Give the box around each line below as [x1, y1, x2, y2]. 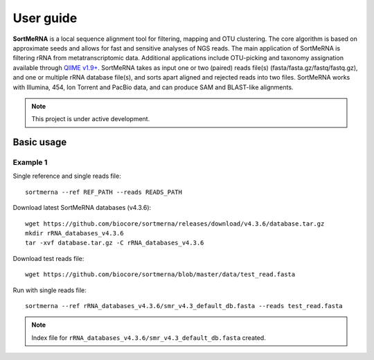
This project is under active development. [31, 115, 150, 123]
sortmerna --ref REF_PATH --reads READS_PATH [25, 188, 183, 196]
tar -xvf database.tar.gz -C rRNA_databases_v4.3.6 [25, 239, 204, 247]
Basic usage [12, 136, 67, 148]
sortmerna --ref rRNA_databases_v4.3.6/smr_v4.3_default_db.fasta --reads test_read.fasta [25, 302, 343, 309]
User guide [12, 10, 78, 26]
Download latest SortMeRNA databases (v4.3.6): [12, 204, 152, 212]
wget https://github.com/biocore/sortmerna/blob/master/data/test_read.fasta [25, 271, 296, 278]
